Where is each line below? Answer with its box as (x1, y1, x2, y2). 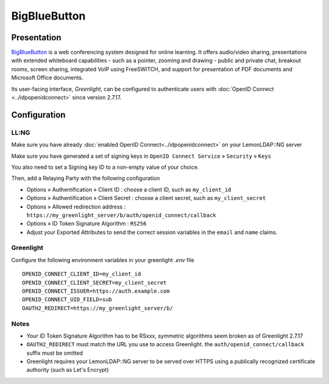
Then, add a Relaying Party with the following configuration (11, 174, 160, 182)
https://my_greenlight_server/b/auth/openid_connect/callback (26, 212, 216, 219)
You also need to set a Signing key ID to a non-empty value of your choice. (11, 163, 199, 171)
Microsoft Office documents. (11, 74, 83, 82)
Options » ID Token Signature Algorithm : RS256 (26, 220, 147, 227)
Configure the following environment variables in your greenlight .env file (11, 256, 194, 263)
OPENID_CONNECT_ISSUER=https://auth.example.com (22, 288, 170, 294)
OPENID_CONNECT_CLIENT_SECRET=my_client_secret (22, 279, 167, 286)
